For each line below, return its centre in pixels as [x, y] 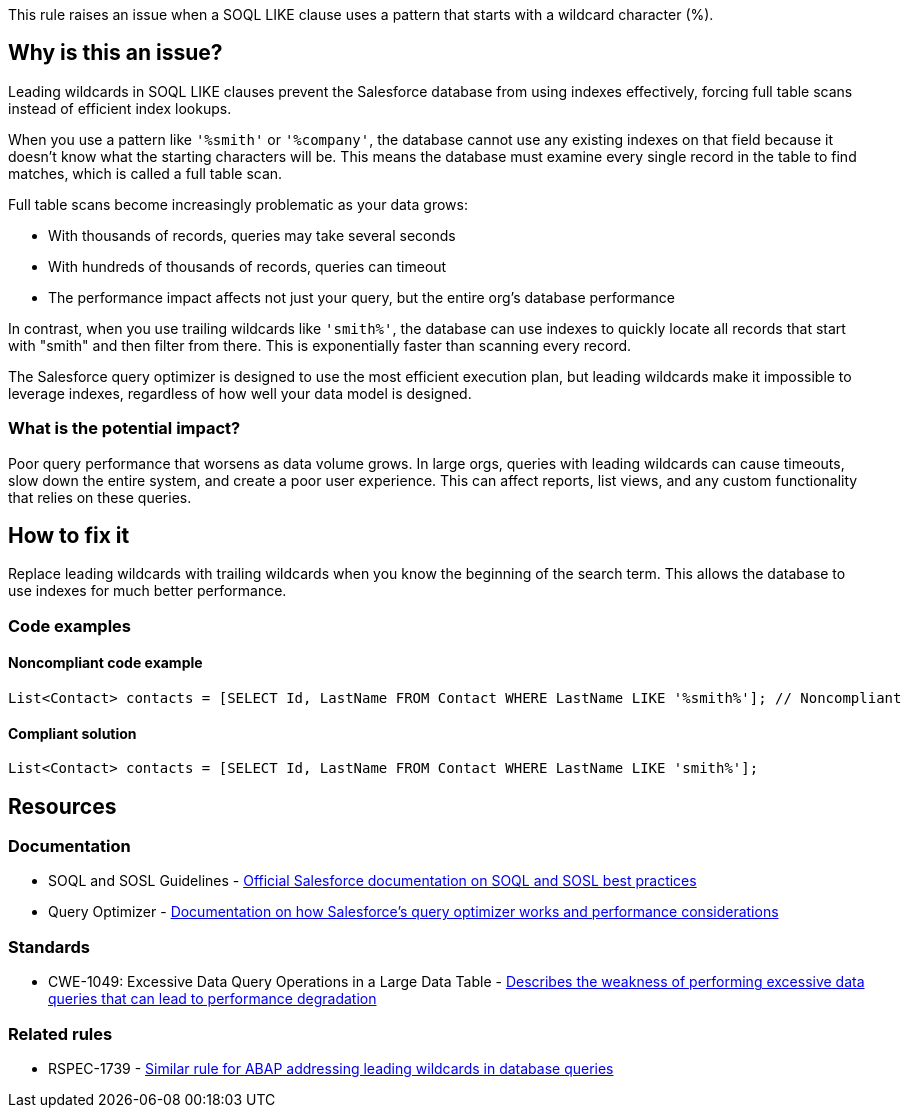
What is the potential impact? [124, 428]
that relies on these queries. [100, 497]
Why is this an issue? [115, 53]
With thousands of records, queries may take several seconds [252, 235]
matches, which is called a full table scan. [145, 173]
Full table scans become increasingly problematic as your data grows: [238, 204]
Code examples [70, 625]
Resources [62, 806]
